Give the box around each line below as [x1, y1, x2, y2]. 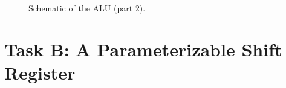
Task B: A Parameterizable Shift [4, 37, 282, 61]
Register [4, 60, 76, 84]
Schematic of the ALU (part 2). [28, 2, 146, 14]
